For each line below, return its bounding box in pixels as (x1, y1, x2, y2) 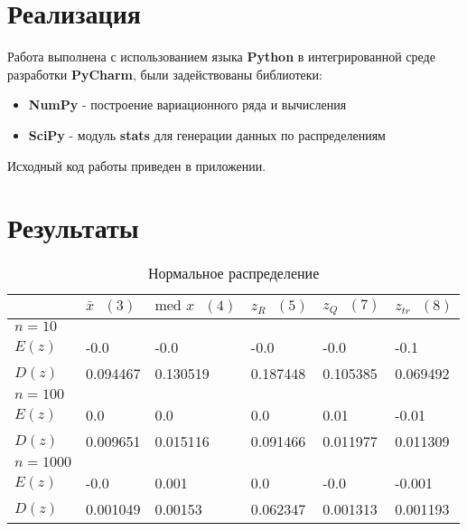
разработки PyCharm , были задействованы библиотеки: (7, 64, 322, 83)
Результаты (7, 209, 139, 246)
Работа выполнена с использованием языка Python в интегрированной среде (7, 47, 435, 66)
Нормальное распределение (148, 262, 320, 284)
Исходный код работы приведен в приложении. (7, 156, 266, 175)
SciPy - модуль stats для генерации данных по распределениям (28, 125, 386, 144)
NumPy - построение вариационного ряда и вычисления (28, 95, 347, 114)
